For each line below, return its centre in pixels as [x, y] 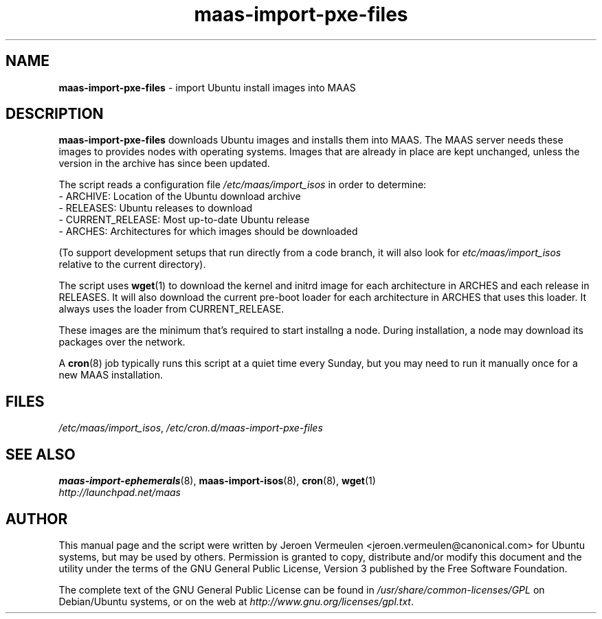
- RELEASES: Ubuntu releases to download [156, 208]
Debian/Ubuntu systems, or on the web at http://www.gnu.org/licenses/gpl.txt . [236, 601]
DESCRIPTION [55, 114]
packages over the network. [122, 342]
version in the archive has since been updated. [164, 164]
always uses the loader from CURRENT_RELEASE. [171, 309]
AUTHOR [37, 519]
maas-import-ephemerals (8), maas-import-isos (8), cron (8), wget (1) [217, 481]
